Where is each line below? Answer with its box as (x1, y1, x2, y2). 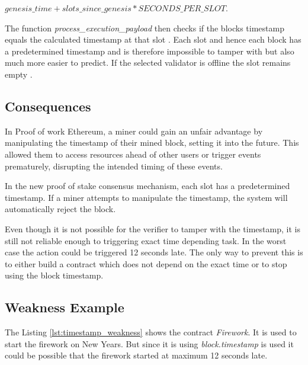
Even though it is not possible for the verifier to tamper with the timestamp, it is (5, 222, 300, 235)
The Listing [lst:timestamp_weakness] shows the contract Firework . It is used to (5, 326, 297, 338)
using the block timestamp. (5, 269, 104, 281)
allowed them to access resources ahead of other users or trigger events (5, 148, 261, 160)
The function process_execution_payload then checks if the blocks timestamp (5, 21, 284, 34)
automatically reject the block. (5, 203, 116, 215)
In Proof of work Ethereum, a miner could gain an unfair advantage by (5, 124, 263, 137)
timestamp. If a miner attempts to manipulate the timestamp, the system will (5, 191, 288, 203)
